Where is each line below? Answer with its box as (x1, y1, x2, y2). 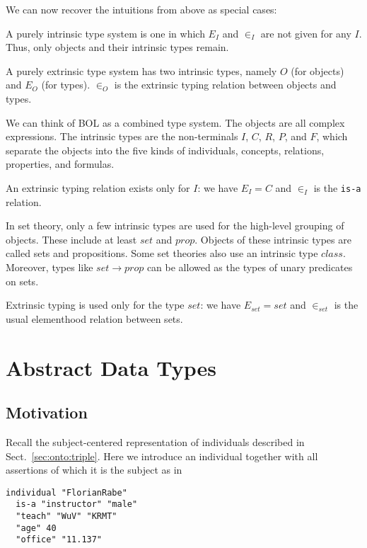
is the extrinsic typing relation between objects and (114, 77, 337, 92)
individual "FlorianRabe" (6, 487, 127, 498)
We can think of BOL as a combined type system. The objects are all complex (6, 115, 345, 130)
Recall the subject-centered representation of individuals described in (6, 434, 305, 449)
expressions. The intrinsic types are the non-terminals (6, 129, 238, 144)
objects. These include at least (6, 232, 137, 246)
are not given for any (260, 25, 351, 40)
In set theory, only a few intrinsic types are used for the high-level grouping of (6, 218, 344, 233)
